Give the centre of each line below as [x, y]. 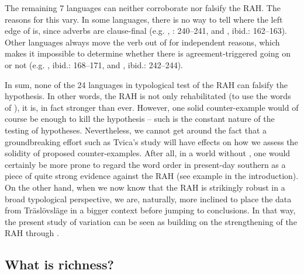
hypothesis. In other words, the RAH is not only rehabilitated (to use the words [148, 96]
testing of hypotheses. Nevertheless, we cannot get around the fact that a [136, 130]
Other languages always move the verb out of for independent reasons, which [142, 42]
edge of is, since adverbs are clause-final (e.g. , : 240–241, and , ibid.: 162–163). [146, 31]
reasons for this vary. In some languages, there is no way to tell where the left [144, 19]
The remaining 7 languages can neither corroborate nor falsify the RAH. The [143, 8]
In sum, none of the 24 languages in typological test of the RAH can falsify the [146, 84]
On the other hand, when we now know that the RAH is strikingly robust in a [145, 187]
